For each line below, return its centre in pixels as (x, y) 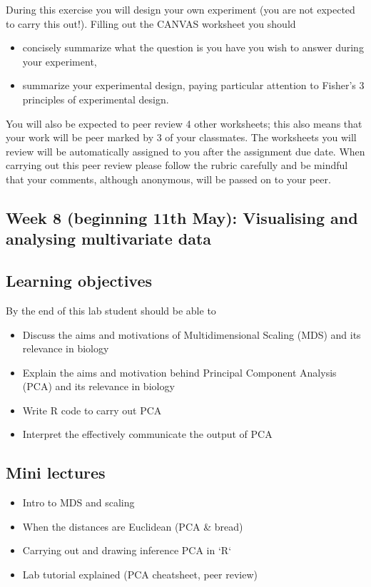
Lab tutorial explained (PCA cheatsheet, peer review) (140, 575)
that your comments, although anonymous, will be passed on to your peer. (168, 179)
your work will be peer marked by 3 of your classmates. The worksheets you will (181, 137)
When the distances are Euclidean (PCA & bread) (133, 526)
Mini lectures (56, 473)
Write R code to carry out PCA (92, 410)
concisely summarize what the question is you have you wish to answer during (193, 47)
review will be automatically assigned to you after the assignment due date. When (185, 151)
